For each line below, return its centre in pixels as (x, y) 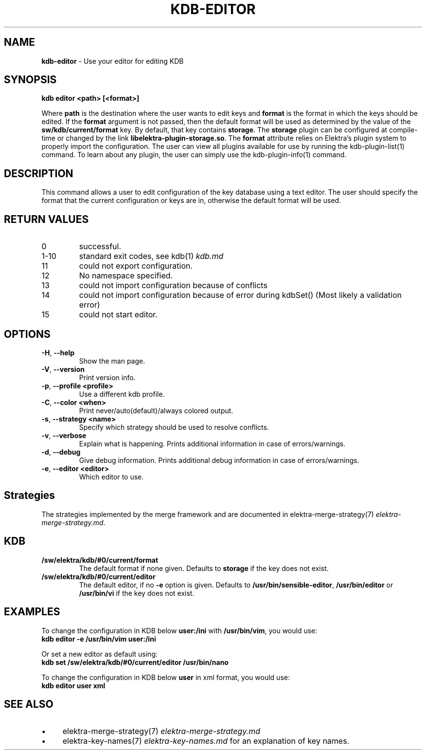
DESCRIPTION (39, 173)
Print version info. (107, 377)
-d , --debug (61, 452)
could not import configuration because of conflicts (173, 285)
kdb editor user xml (73, 685)
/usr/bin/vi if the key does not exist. (137, 593)
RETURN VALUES (46, 219)
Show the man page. (112, 361)
